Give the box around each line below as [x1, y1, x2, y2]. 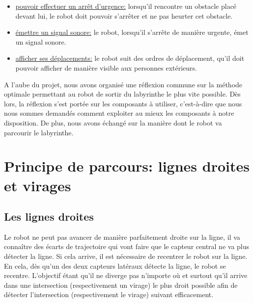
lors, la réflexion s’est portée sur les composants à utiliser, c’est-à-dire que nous [4, 98, 242, 108]
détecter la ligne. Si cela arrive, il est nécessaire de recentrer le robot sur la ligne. [4, 251, 248, 261]
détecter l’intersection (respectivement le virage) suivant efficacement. [4, 289, 214, 300]
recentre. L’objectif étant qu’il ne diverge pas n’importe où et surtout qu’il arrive [4, 270, 248, 280]
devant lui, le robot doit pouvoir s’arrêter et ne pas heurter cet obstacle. [15, 10, 233, 21]
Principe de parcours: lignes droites [4, 156, 250, 176]
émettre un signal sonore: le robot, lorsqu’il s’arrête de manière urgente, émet [15, 27, 249, 37]
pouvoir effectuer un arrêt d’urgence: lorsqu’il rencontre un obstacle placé [15, 1, 237, 11]
